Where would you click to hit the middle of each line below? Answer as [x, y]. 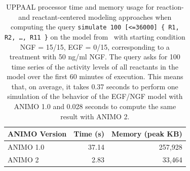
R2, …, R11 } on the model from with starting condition [95, 36]
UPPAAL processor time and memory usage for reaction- [95, 7]
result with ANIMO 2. [95, 116]
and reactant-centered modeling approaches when [95, 16]
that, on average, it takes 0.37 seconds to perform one [95, 86]
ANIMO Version [37, 134]
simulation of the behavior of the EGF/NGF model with [95, 96]
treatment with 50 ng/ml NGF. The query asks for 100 [95, 57]
